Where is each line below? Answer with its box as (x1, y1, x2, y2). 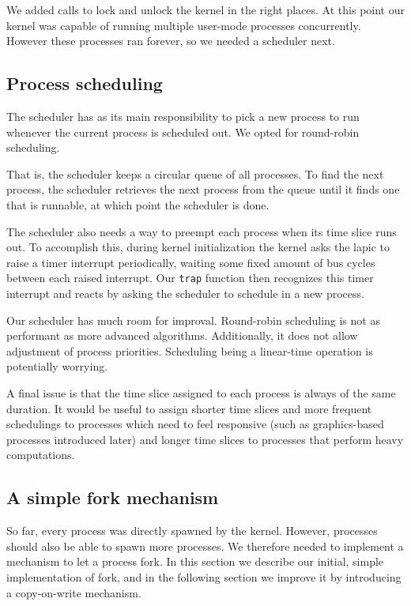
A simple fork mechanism (6, 485, 219, 510)
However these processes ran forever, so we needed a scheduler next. (6, 32, 335, 49)
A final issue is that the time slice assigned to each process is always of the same (6, 384, 396, 401)
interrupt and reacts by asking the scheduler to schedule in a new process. (6, 284, 364, 301)
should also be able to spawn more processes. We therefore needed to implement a (6, 537, 404, 554)
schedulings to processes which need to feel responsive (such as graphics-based (6, 416, 384, 432)
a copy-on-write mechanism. (6, 584, 141, 600)
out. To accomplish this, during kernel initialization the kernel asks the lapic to (6, 239, 390, 255)
